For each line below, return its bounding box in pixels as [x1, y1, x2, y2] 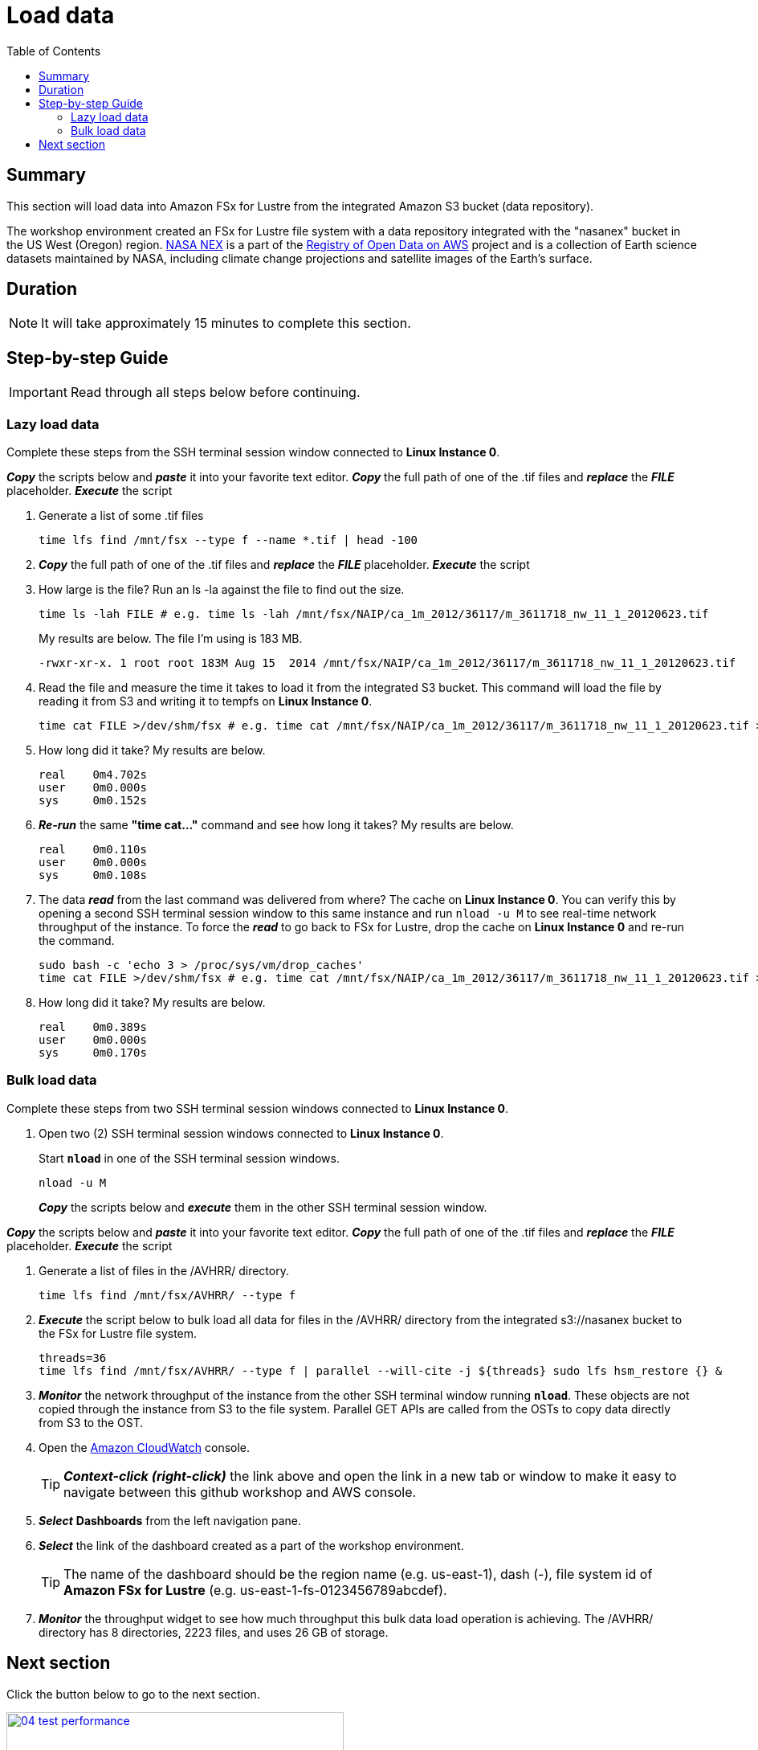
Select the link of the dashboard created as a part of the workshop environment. [39, 1538, 464, 1552]
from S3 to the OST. [39, 1415, 144, 1429]
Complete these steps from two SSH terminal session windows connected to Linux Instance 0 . [6, 1101, 509, 1115]
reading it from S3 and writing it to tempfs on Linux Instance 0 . [39, 694, 373, 709]
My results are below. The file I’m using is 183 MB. [39, 632, 303, 646]
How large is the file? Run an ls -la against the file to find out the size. [39, 583, 405, 597]
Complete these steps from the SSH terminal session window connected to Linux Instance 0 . [6, 445, 500, 460]
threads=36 [39, 1351, 107, 1364]
